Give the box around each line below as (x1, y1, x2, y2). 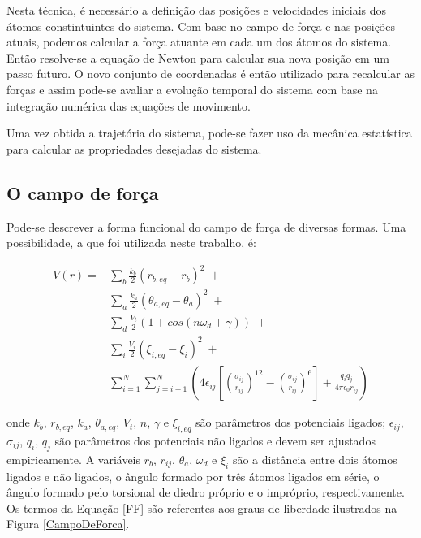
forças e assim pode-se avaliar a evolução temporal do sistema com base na (6, 80, 378, 98)
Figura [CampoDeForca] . (6, 515, 130, 532)
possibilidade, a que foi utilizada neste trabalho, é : (6, 234, 256, 251)
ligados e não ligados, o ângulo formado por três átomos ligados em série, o (6, 467, 380, 484)
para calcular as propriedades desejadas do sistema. (6, 140, 262, 157)
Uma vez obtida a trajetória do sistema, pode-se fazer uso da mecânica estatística (6, 124, 412, 141)
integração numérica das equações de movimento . (6, 97, 251, 114)
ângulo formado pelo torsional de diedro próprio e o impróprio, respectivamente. (6, 484, 405, 501)
